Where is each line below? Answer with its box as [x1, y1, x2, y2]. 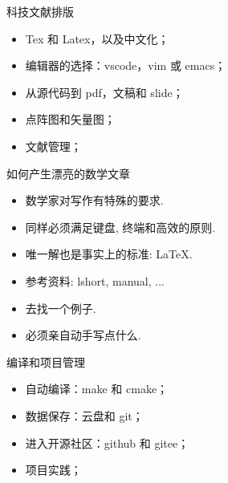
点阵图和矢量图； [25, 111, 116, 128]
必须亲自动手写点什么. [25, 327, 141, 343]
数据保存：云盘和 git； [25, 407, 144, 424]
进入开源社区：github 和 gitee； [25, 434, 189, 451]
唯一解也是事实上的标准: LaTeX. [25, 246, 193, 262]
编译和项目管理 [6, 353, 85, 370]
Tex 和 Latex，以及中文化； [25, 30, 169, 47]
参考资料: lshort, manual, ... [25, 272, 165, 289]
